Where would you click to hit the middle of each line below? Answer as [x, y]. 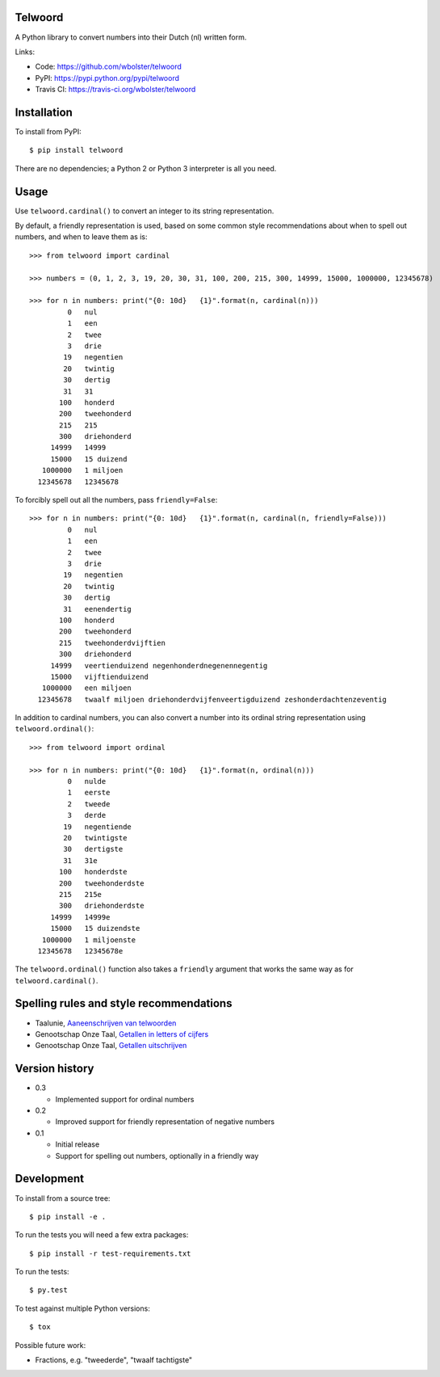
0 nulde [87, 781]
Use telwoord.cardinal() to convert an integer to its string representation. [145, 211]
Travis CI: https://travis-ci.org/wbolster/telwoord [115, 90]
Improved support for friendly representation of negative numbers [165, 1122]
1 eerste [89, 793]
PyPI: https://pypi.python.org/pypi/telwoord [107, 78]
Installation [44, 112]
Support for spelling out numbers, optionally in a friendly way [157, 1156]
